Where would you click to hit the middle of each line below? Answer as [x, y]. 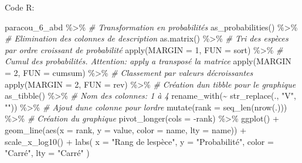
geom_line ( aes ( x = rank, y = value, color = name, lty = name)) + [126, 129]
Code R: [20, 7]
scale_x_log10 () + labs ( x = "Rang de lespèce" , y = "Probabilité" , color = [139, 141]
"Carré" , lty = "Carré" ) [47, 153]
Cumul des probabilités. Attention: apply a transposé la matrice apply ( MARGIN [148, 61]
